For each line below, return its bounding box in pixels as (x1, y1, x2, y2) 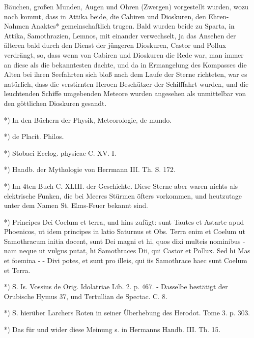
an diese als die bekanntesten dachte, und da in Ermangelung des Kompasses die (4, 59, 247, 69)
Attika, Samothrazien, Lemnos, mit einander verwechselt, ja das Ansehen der (4, 30, 236, 40)
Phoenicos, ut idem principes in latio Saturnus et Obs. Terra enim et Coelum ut (4, 226, 246, 237)
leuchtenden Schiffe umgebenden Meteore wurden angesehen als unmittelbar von (4, 88, 246, 99)
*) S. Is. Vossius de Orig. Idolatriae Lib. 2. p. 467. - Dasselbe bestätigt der (4, 281, 228, 292)
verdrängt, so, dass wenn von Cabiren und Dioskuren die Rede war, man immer (4, 49, 244, 60)
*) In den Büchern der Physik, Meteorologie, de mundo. (4, 114, 172, 125)
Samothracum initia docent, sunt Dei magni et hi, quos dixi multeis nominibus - (4, 236, 245, 246)
